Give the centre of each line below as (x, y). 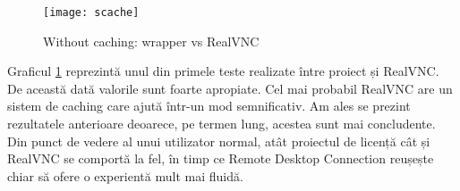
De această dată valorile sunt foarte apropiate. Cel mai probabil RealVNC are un (230, 88)
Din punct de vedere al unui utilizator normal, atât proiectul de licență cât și (219, 141)
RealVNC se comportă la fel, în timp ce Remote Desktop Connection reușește (221, 158)
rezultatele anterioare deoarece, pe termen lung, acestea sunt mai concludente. (221, 124)
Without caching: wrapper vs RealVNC (151, 41)
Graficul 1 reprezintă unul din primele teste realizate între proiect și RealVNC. (223, 71)
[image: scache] (91, 12)
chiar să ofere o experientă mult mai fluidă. (125, 175)
